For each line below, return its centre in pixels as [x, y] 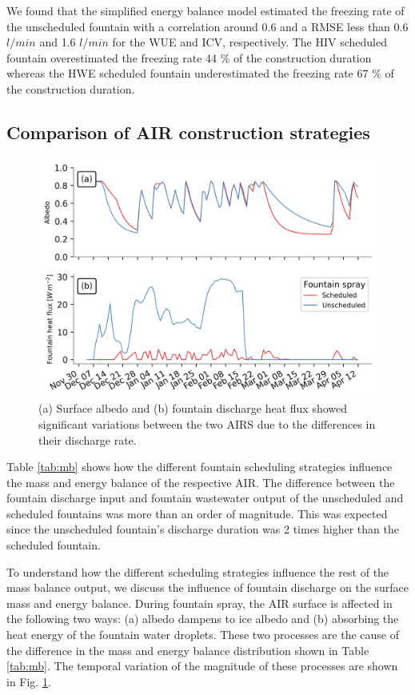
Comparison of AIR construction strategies [188, 132]
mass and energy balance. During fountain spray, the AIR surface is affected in [200, 603]
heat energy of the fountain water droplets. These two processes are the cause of [203, 635]
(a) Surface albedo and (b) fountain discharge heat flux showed [193, 408]
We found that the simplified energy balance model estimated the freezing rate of [206, 10]
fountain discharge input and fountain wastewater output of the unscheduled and [205, 498]
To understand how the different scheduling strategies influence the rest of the [198, 571]
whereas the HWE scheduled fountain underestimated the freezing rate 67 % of [200, 73]
